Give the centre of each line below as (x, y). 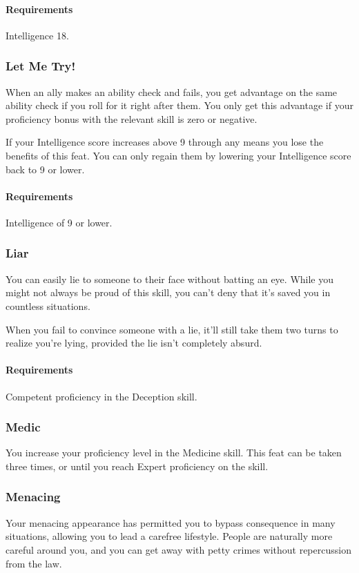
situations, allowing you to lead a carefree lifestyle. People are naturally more (169, 536)
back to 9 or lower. (45, 169)
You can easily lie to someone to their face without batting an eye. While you (170, 279)
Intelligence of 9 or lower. (59, 222)
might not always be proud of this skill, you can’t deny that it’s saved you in (168, 292)
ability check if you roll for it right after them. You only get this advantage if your (179, 105)
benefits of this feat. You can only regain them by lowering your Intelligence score (178, 155)
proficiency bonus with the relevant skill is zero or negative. (132, 118)
